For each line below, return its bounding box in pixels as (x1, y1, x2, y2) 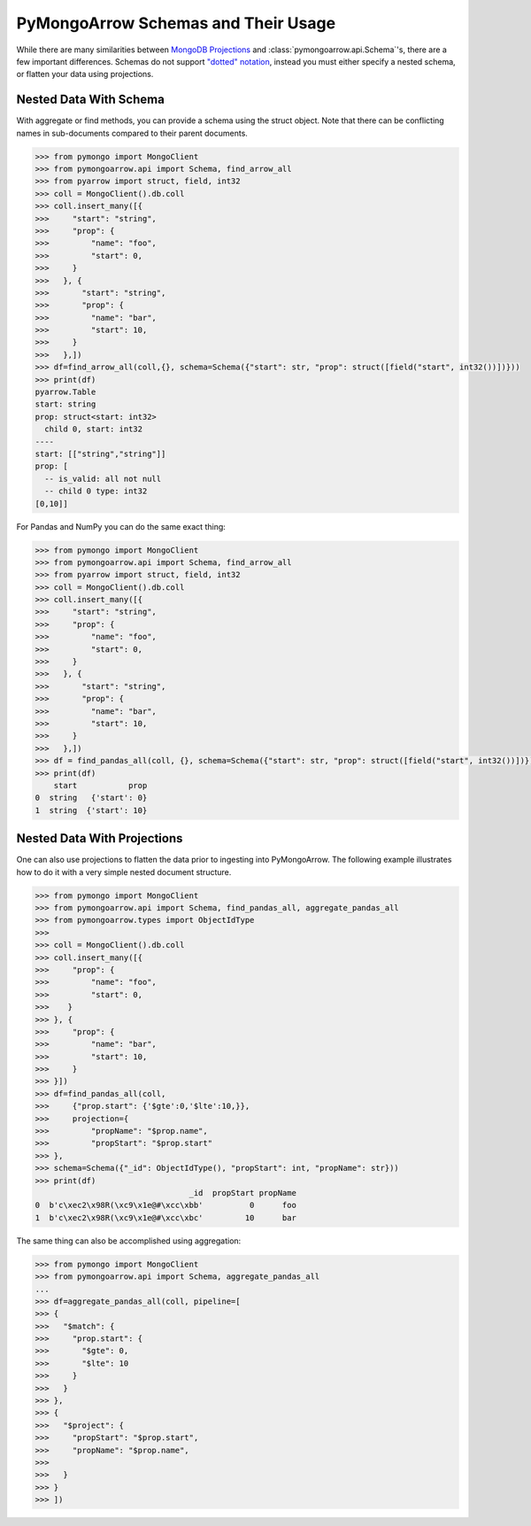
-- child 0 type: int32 (44, 486, 148, 496)
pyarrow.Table (35, 387, 96, 398)
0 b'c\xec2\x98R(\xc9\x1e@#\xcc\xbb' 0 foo (35, 1200, 296, 1211)
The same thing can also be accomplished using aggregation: (16, 1236, 242, 1246)
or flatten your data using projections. (16, 69, 154, 80)
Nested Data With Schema (16, 92, 165, 107)
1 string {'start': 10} (35, 805, 148, 815)
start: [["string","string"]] (35, 448, 166, 459)
